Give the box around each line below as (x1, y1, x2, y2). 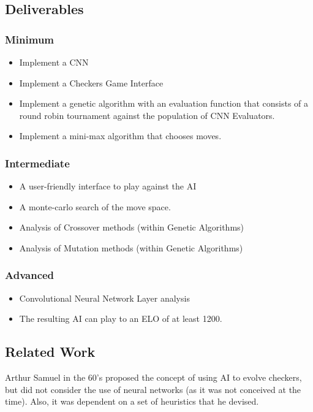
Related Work (5, 342, 96, 361)
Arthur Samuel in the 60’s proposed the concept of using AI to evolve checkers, (5, 371, 302, 384)
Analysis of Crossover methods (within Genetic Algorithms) (19, 221, 244, 234)
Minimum (5, 31, 55, 47)
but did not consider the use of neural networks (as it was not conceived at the (5, 383, 301, 395)
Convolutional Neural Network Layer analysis (19, 291, 190, 304)
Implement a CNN (19, 56, 89, 68)
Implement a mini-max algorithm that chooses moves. (19, 129, 222, 142)
